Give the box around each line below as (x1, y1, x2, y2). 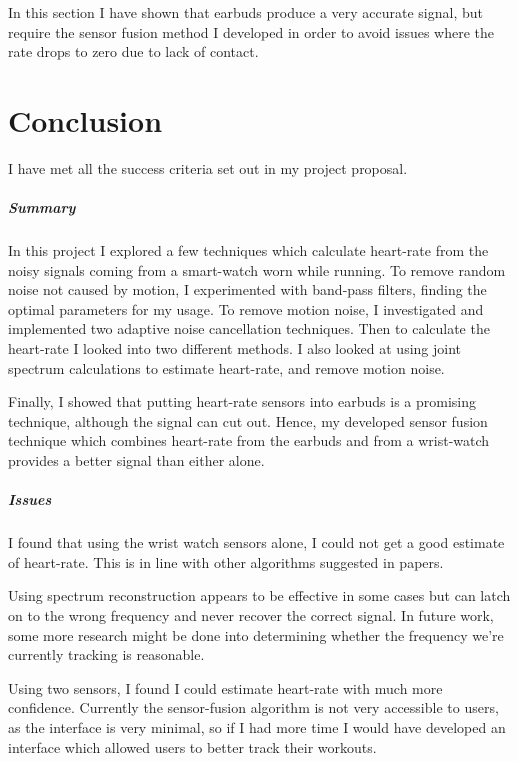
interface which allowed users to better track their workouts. (8, 736, 377, 757)
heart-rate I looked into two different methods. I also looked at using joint (8, 338, 461, 359)
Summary (8, 197, 76, 218)
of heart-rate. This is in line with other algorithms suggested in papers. (8, 551, 444, 572)
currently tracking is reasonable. (8, 644, 205, 665)
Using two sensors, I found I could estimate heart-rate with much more (8, 677, 443, 698)
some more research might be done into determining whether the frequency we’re (8, 624, 504, 645)
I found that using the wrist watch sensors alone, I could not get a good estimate (8, 532, 505, 553)
